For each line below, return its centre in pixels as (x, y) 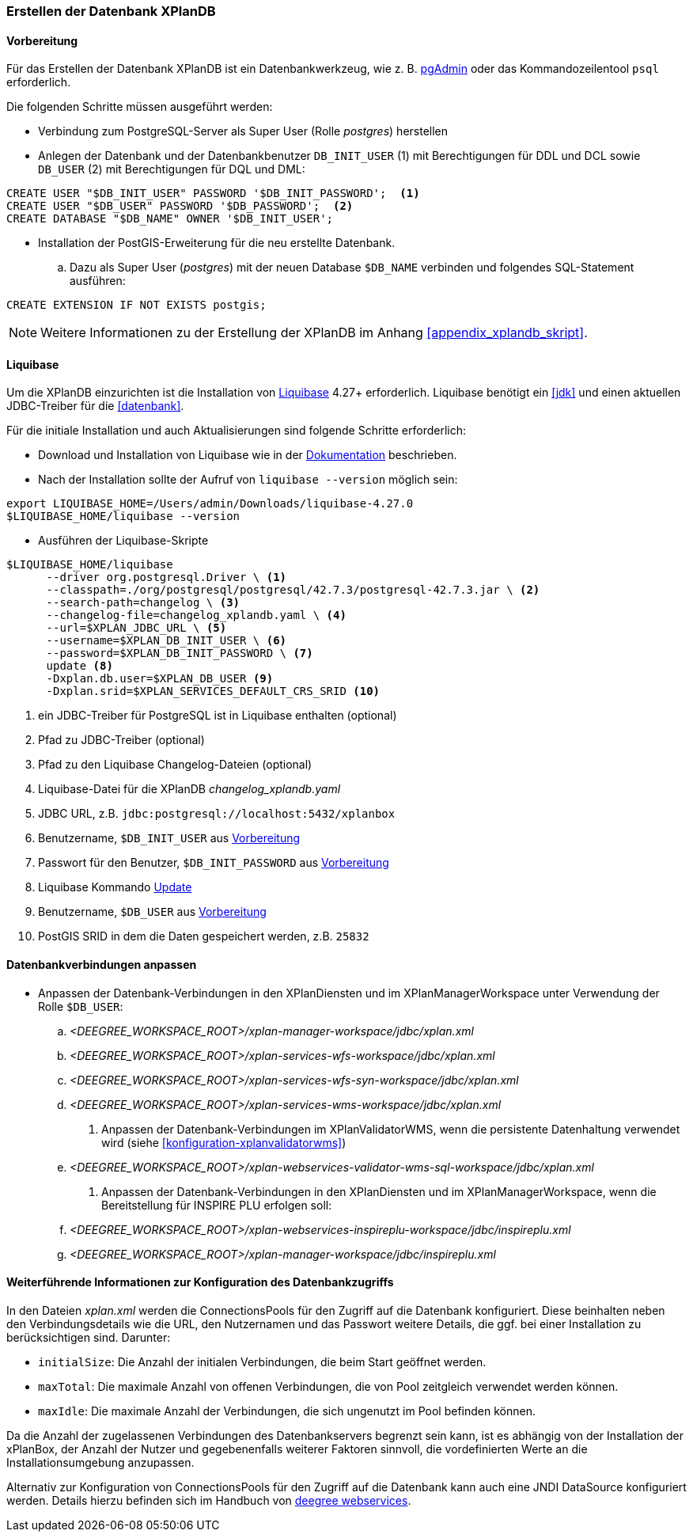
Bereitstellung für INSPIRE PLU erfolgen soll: (217, 1205)
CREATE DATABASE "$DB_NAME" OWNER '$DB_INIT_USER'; (170, 219)
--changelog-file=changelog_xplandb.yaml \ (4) (196, 615)
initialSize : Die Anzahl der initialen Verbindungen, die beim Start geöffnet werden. (262, 1361)
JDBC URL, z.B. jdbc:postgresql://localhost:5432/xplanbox (217, 814)
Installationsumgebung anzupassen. (100, 1462)
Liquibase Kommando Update (115, 887)
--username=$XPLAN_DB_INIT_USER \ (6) (167, 641)
